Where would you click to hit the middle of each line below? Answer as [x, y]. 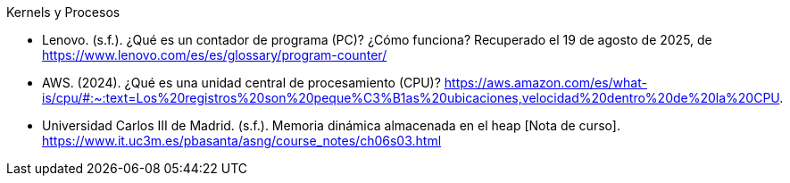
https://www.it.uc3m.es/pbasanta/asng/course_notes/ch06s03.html [242, 141]
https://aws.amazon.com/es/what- [545, 83]
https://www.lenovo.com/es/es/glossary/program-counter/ [215, 55]
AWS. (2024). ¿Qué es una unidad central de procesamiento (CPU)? [241, 83]
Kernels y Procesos [63, 12]
